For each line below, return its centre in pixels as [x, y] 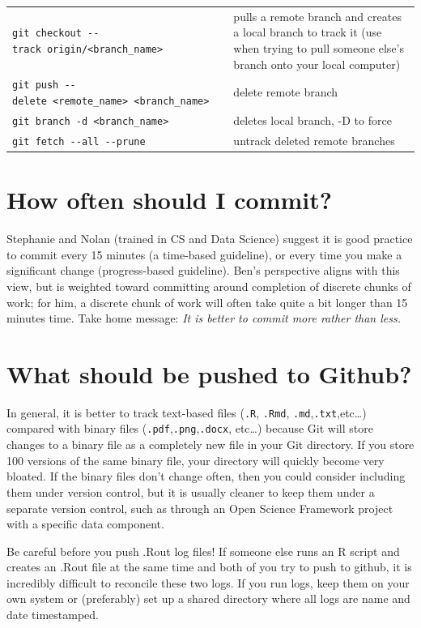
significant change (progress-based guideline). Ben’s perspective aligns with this [203, 270]
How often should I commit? [169, 200]
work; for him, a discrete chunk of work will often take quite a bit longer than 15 [207, 302]
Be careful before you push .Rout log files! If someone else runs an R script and [203, 551]
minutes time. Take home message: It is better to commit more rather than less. [204, 318]
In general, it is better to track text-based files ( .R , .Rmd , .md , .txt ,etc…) [187, 412]
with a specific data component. [85, 524]
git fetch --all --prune [79, 141]
